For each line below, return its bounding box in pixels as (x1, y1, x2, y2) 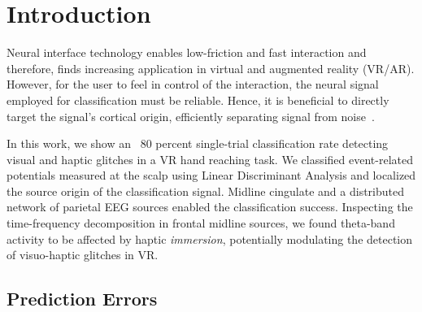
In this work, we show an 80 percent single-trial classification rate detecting (7, 135, 389, 152)
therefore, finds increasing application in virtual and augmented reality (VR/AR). (7, 59, 415, 76)
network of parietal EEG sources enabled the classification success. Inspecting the (7, 198, 413, 215)
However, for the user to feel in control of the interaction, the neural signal (7, 76, 379, 93)
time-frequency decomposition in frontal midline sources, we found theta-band (7, 214, 395, 232)
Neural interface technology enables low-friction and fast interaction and (7, 44, 367, 61)
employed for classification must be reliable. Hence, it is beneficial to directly (7, 91, 389, 108)
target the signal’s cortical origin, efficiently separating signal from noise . (7, 107, 375, 124)
